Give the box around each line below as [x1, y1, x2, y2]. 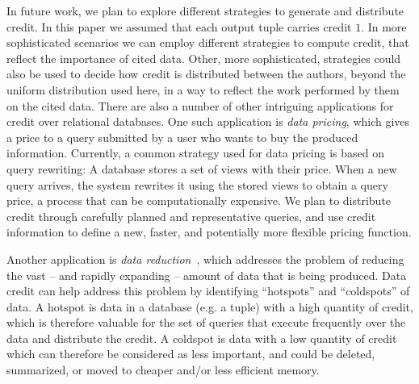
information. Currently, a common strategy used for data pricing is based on [6, 144, 385, 161]
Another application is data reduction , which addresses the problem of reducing [6, 250, 404, 267]
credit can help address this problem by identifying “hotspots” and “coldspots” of [6, 282, 410, 299]
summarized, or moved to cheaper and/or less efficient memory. [6, 361, 320, 378]
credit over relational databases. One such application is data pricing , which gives [6, 113, 410, 130]
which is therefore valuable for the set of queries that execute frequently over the [6, 314, 406, 331]
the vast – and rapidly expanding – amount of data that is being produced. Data [6, 266, 407, 283]
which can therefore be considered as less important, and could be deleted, [6, 345, 375, 362]
